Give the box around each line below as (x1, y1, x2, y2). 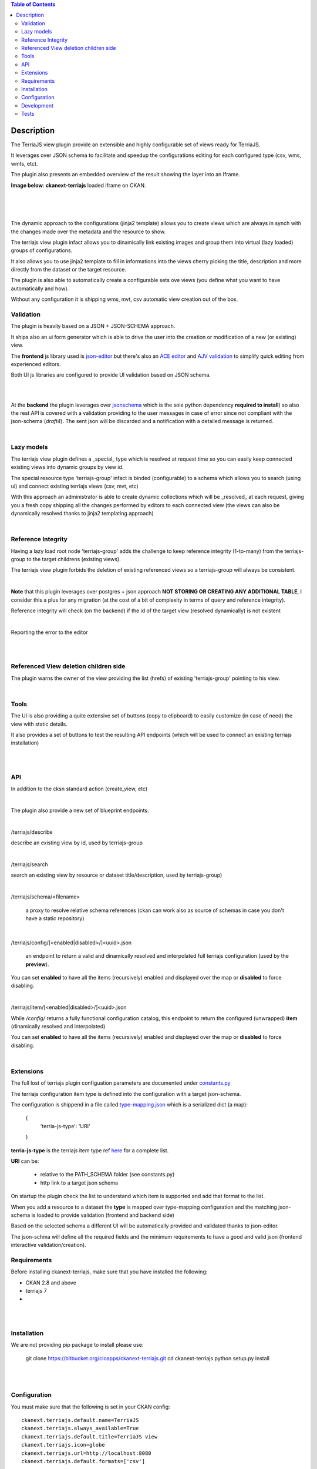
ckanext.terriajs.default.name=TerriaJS (21, 1417, 139, 1424)
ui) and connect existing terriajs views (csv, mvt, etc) (11, 482, 139, 489)
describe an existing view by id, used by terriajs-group (11, 839, 143, 846)
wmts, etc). (11, 160, 38, 167)
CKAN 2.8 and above (25, 1279, 76, 1286)
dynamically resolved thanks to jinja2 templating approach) (11, 510, 154, 517)
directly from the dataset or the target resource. (11, 266, 126, 273)
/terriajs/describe (11, 829, 53, 836)
